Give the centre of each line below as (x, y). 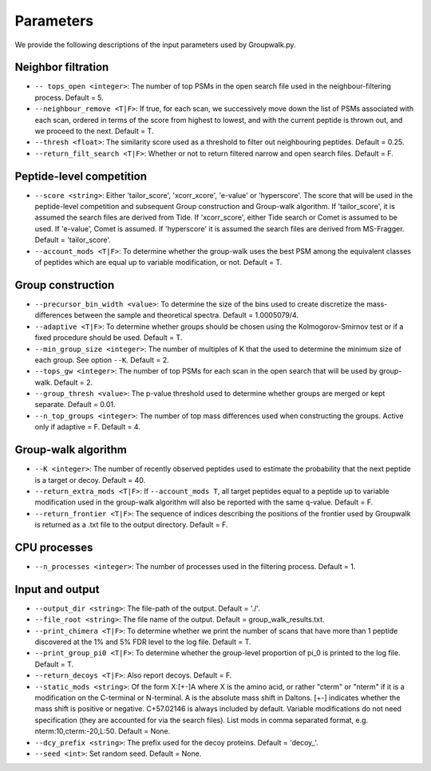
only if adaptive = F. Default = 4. (88, 427)
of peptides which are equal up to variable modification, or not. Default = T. (158, 263)
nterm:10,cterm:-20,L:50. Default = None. (103, 731)
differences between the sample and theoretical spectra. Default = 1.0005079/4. (167, 315)
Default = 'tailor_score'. (73, 240)
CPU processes (54, 547)
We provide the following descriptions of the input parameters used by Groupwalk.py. (155, 45)
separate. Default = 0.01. (75, 405)
